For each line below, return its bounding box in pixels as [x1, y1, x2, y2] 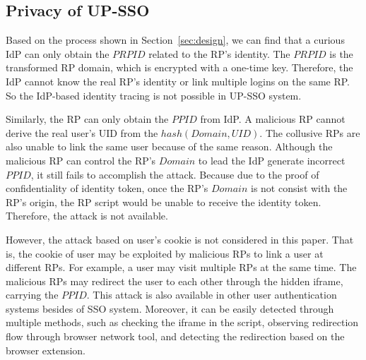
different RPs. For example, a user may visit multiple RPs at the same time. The [6, 260, 357, 275]
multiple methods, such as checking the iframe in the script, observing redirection [6, 315, 359, 330]
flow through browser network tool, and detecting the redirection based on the [6, 329, 345, 344]
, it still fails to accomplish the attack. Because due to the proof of [30, 167, 319, 181]
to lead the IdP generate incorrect [198, 152, 346, 167]
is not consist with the [250, 181, 348, 196]
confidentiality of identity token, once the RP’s [6, 181, 208, 196]
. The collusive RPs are [259, 125, 360, 140]
